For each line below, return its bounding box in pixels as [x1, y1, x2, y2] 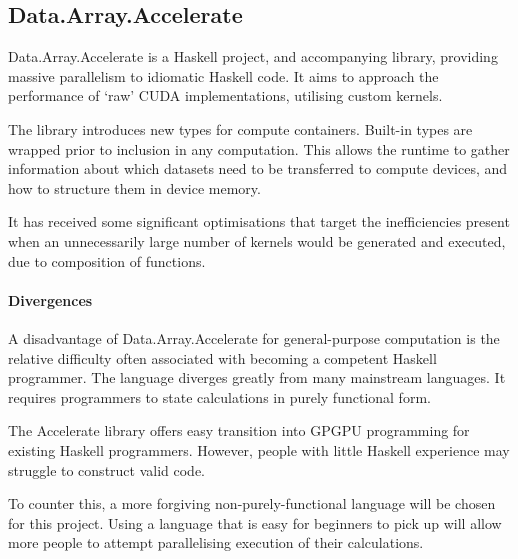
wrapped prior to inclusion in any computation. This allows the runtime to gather [8, 138, 510, 159]
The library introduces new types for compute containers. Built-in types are [8, 118, 473, 139]
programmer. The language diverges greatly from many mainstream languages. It [8, 367, 506, 388]
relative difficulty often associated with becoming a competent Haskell [8, 347, 437, 368]
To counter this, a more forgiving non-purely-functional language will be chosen [8, 493, 496, 514]
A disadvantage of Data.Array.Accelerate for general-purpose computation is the [8, 327, 500, 348]
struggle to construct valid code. [8, 459, 206, 480]
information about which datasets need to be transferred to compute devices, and [8, 158, 508, 179]
